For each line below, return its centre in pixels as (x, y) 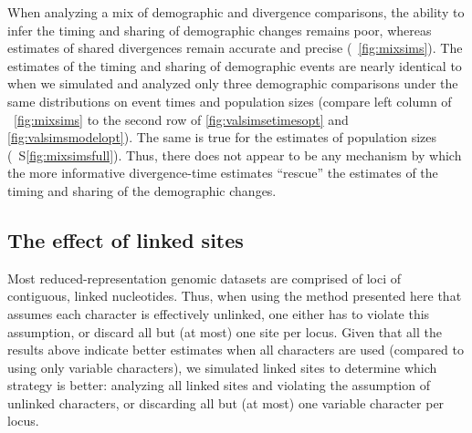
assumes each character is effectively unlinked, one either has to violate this (219, 313)
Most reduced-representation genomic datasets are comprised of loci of (205, 278)
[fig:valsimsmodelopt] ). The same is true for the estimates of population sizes (222, 137)
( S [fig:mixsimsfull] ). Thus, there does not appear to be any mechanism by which (235, 155)
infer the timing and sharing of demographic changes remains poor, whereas (220, 30)
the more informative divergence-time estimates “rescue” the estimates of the (223, 173)
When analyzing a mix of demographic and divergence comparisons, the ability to (236, 12)
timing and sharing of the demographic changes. (142, 190)
